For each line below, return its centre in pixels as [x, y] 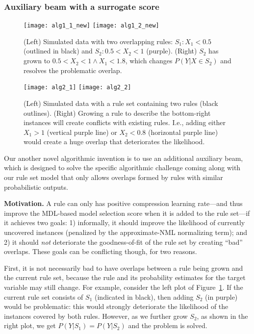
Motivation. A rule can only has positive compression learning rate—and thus [123, 203]
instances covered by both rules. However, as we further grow [96, 316]
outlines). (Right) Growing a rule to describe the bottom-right [117, 113]
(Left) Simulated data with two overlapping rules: [98, 41]
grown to [37, 61]
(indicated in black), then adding [144, 296]
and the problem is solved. [168, 325]
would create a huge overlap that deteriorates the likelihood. [114, 141]
